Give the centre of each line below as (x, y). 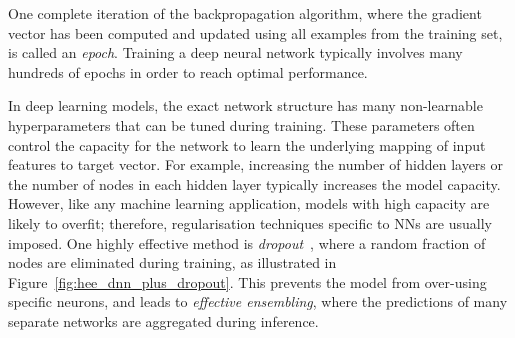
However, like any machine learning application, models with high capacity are (249, 203)
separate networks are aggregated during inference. (163, 320)
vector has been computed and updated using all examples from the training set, (255, 32)
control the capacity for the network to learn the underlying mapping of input (247, 144)
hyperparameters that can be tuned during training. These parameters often (241, 124)
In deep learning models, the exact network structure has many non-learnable (245, 105)
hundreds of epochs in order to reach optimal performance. (188, 71)
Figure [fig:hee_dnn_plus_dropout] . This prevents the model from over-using (247, 281)
